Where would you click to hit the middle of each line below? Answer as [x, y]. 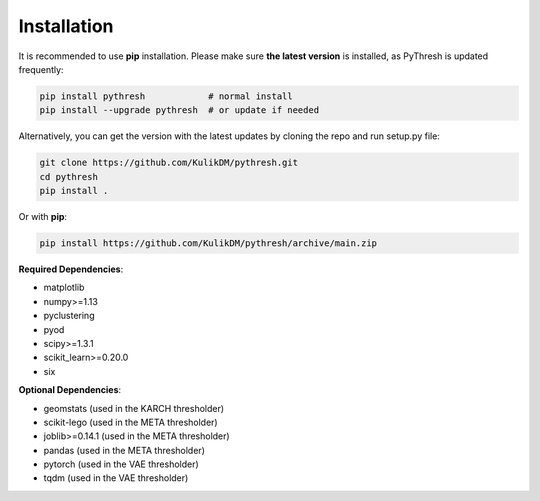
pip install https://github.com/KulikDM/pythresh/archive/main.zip [208, 243]
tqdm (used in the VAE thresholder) [116, 478]
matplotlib [64, 287]
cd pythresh [69, 176]
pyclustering [69, 316]
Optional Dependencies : [70, 390]
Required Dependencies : [71, 269]
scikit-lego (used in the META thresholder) [131, 422]
